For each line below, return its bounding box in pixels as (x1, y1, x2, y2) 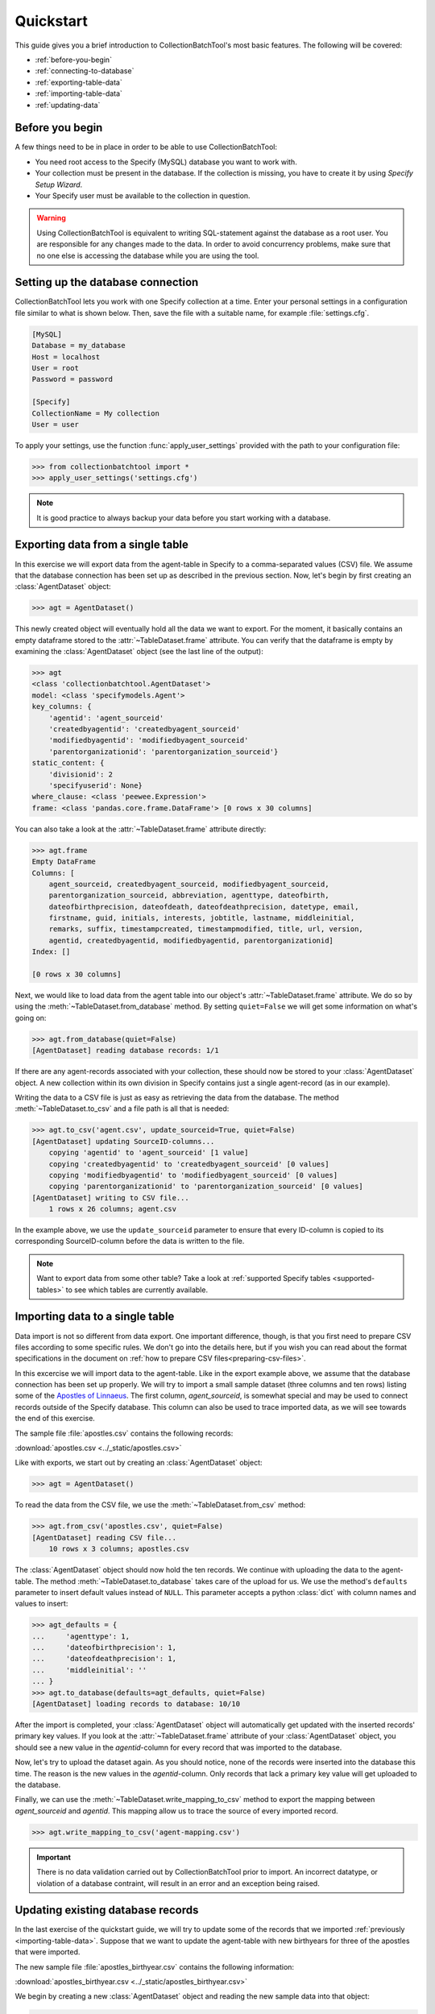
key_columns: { (31, 702, 92, 711)
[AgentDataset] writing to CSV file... (31, 1193, 189, 1202)
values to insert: (14, 1599, 68, 1609)
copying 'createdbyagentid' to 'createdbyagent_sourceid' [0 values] (48, 1159, 329, 1168)
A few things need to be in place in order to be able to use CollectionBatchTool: (14, 142, 278, 152)
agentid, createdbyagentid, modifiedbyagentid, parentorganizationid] (48, 935, 334, 945)
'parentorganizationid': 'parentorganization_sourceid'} (48, 747, 279, 756)
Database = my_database (31, 341, 126, 350)
